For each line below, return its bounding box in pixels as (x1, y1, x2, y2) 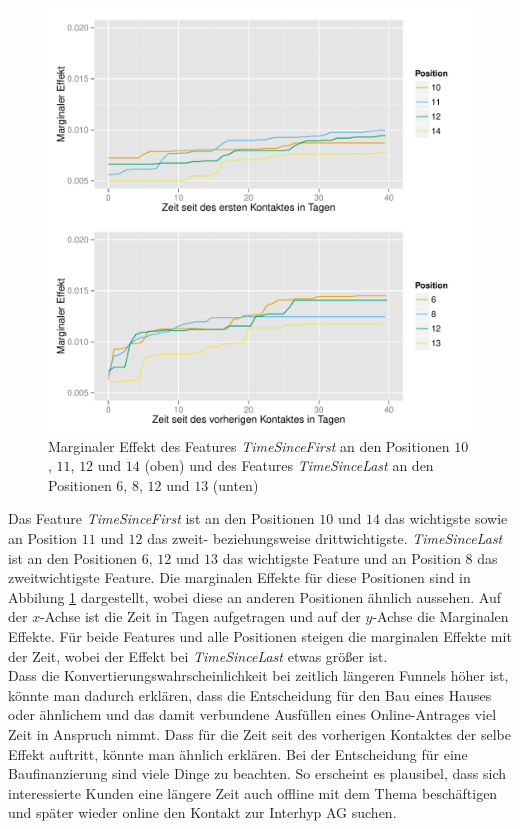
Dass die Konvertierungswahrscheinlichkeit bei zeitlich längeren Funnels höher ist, (8, 665, 509, 686)
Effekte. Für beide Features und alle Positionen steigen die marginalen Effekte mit (8, 625, 512, 646)
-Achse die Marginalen (372, 606, 509, 627)
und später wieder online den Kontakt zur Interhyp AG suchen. (8, 802, 397, 823)
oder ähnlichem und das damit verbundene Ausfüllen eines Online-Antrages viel (8, 704, 497, 725)
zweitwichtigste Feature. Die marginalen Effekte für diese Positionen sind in (8, 567, 471, 588)
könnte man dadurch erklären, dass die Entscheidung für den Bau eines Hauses (8, 684, 492, 705)
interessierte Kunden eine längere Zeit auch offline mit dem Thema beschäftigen (8, 782, 498, 803)
